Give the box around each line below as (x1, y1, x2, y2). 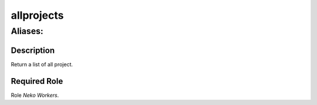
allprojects (11, 9, 64, 22)
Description (11, 45, 55, 55)
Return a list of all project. (11, 60, 73, 67)
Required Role (11, 76, 63, 86)
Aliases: (11, 26, 43, 36)
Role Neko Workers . (11, 92, 59, 99)
